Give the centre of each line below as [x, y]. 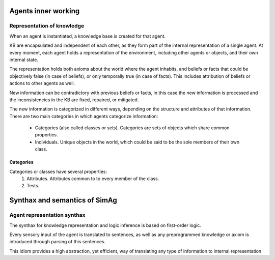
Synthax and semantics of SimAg [63, 200]
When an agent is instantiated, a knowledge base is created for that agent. [87, 36]
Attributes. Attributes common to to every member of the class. [93, 179]
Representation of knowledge [47, 26]
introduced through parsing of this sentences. [58, 242]
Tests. [33, 186]
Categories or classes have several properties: [58, 171]
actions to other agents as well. [42, 83]
